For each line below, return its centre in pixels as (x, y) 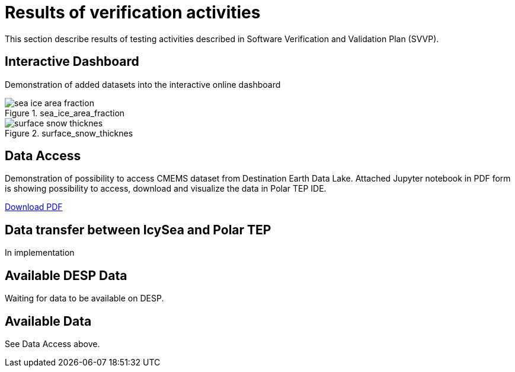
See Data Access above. (52, 344)
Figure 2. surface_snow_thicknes (69, 133)
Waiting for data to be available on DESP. (84, 298)
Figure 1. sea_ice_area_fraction (65, 113)
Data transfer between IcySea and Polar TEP (138, 230)
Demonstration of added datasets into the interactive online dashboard (143, 84)
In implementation (40, 253)
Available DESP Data (66, 275)
